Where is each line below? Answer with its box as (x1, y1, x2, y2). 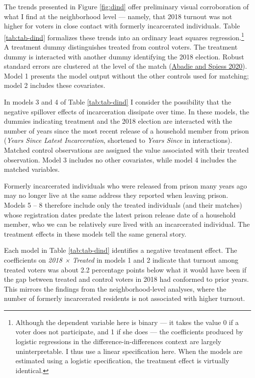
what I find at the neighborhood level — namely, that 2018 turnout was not (4, 11, 232, 21)
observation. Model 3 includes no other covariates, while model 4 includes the (4, 154, 237, 164)
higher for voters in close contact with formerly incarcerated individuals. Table (4, 21, 240, 31)
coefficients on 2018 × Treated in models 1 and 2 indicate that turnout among (4, 254, 238, 265)
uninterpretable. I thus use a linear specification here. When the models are (15, 346, 243, 356)
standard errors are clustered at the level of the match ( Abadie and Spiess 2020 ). (4, 61, 247, 71)
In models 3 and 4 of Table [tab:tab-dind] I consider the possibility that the (4, 97, 231, 107)
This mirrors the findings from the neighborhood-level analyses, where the (4, 283, 227, 294)
